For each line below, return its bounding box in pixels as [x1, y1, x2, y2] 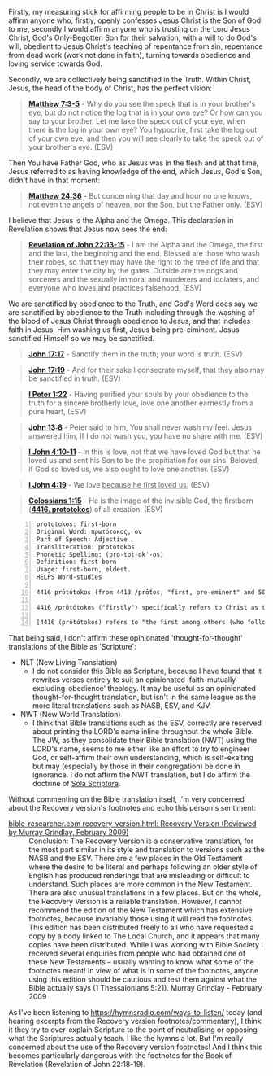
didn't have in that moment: [8, 175, 100, 185]
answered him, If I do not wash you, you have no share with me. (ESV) [28, 431, 263, 440]
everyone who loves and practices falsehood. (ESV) [28, 283, 202, 292]
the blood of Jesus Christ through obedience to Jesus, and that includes [8, 317, 251, 326]
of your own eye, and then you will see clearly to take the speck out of [28, 133, 264, 143]
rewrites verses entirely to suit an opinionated [32, 675, 185, 685]
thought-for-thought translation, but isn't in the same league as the [32, 692, 257, 702]
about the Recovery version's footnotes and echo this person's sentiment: [8, 803, 257, 813]
